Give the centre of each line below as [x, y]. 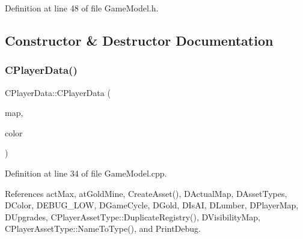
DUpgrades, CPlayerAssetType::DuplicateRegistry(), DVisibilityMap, [133, 216]
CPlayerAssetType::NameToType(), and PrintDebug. [103, 228]
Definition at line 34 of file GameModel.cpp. [86, 173]
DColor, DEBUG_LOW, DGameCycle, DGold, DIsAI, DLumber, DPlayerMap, [152, 205]
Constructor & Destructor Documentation [139, 40]
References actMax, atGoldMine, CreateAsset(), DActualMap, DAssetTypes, [146, 193]
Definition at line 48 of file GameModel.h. [82, 8]
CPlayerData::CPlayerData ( [58, 92]
